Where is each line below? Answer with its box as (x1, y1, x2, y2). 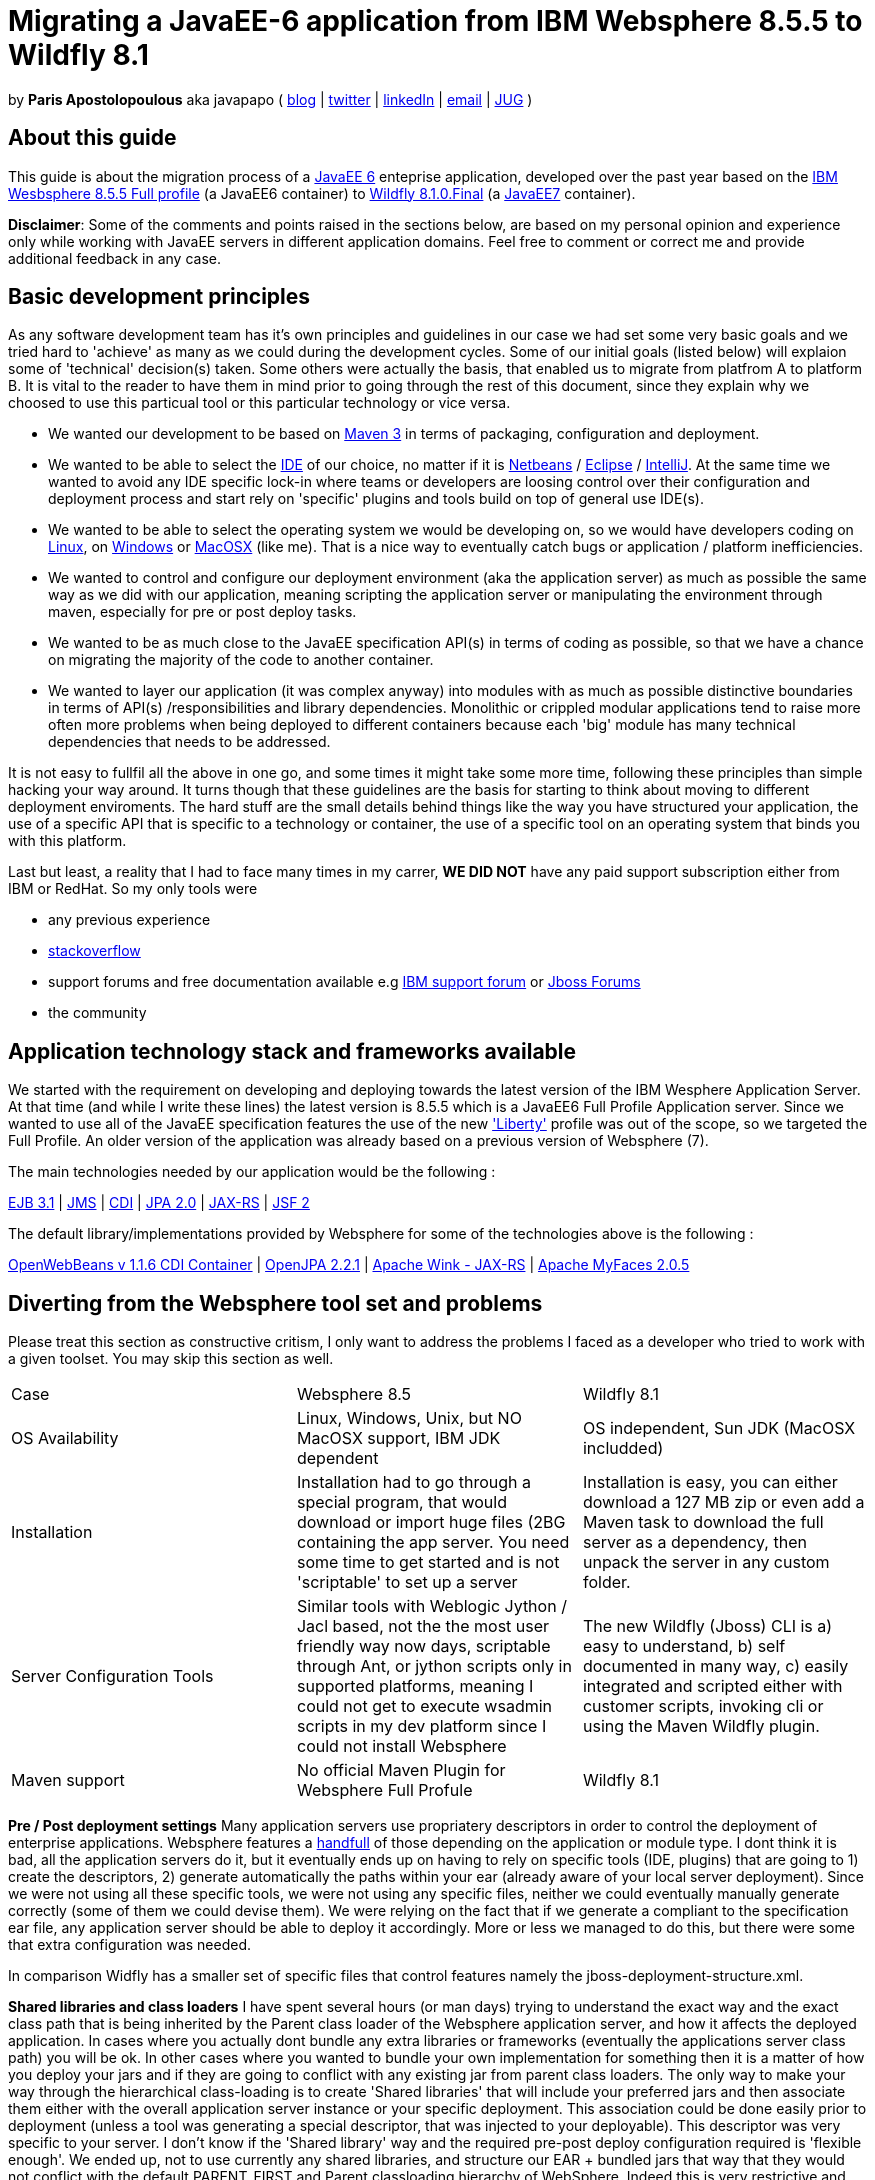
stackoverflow (48, 942, 141, 960)
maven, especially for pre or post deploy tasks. (48, 603, 357, 621)
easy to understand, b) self (582, 1636, 786, 1657)
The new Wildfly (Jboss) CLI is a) (582, 1616, 833, 1637)
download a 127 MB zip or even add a (582, 1492, 865, 1513)
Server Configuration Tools (11, 1666, 214, 1687)
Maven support (11, 1770, 125, 1791)
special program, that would (296, 1492, 507, 1513)
